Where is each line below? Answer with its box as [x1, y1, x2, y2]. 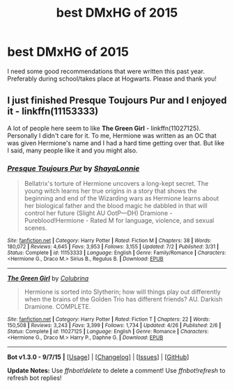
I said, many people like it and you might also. [7, 146, 138, 154]
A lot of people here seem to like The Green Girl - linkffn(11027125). [7, 124, 201, 132]
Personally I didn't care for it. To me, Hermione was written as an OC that [7, 131, 217, 140]
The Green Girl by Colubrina [7, 274, 89, 283]
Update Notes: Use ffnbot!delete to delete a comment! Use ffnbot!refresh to [7, 367, 226, 375]
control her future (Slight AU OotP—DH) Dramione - [24, 209, 173, 217]
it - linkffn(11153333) [7, 106, 99, 118]
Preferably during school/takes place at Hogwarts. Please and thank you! [7, 74, 217, 83]
